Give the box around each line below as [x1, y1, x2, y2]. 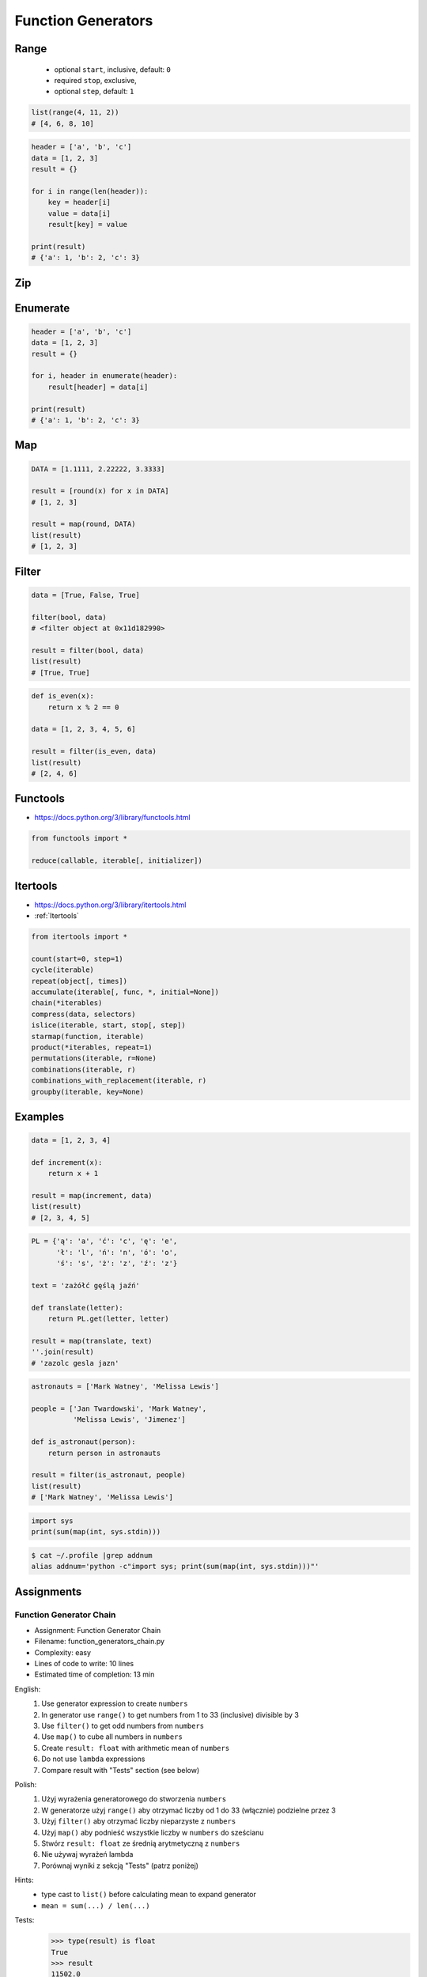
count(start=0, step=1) [31, 954, 124, 963]
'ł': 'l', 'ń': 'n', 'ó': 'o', [56, 1248, 178, 1257]
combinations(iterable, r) [31, 1064, 136, 1074]
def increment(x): [31, 1158, 103, 1166]
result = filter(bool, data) [31, 645, 145, 655]
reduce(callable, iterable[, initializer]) [31, 856, 203, 865]
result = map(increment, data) [31, 1191, 153, 1200]
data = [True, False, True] [31, 590, 140, 599]
